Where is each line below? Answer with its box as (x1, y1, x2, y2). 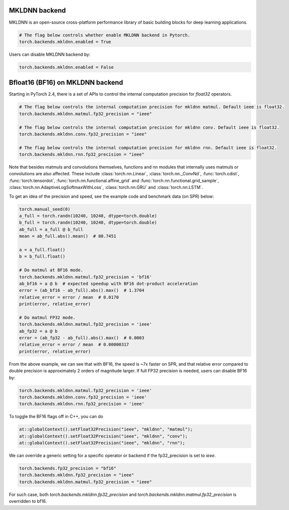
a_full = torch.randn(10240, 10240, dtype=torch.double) (19, 213, 157, 218)
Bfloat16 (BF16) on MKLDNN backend (9, 78, 123, 87)
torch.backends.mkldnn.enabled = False (19, 64, 114, 70)
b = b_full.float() (19, 254, 65, 259)
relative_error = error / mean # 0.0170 (19, 294, 119, 300)
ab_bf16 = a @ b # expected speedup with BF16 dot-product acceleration (19, 281, 198, 286)
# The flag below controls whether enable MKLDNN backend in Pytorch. (19, 32, 191, 38)
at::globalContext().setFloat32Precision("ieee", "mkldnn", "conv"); (19, 433, 188, 439)
